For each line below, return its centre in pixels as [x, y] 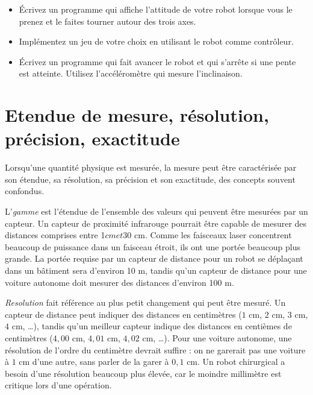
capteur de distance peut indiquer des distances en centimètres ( [123, 314]
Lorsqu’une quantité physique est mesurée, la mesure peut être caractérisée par [151, 167]
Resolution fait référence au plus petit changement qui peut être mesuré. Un [145, 302]
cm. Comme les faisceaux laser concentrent [213, 235]
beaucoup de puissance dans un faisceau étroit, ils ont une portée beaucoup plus [153, 246]
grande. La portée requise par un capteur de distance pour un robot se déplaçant [154, 258]
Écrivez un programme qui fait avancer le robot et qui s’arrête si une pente [157, 61]
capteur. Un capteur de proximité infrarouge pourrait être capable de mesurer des [156, 223]
